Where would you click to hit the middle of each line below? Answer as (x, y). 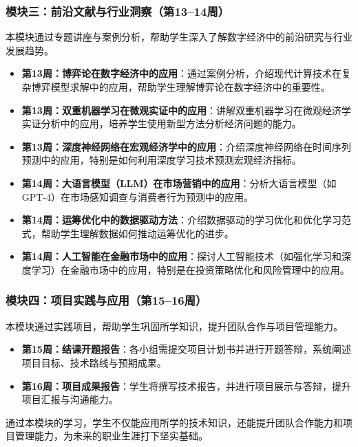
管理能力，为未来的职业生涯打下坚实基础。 (111, 436)
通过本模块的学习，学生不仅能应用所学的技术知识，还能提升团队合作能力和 (174, 422)
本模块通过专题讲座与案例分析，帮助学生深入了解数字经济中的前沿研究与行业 (179, 37)
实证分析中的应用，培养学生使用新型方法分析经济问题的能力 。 (161, 123)
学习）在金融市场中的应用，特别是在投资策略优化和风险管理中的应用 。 (190, 269)
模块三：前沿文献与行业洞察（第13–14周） (118, 11)
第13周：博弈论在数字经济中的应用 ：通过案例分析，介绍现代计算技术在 (181, 73)
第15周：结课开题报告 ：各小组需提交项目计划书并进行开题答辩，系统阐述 (186, 349)
